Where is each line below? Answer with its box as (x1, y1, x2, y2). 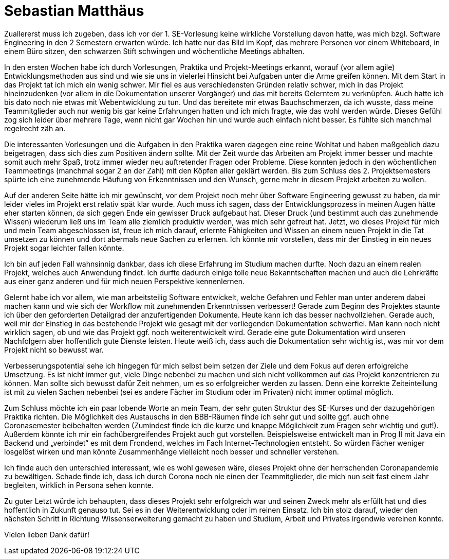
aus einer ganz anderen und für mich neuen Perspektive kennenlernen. (4, 276, 245, 286)
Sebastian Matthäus (4, 2, 144, 20)
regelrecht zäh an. (4, 124, 66, 133)
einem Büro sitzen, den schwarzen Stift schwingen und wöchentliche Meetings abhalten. (4, 46, 305, 56)
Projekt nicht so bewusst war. (4, 345, 104, 354)
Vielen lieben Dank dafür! (4, 530, 89, 539)
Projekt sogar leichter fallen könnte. (4, 243, 124, 252)
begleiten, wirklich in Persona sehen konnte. (4, 480, 154, 490)
